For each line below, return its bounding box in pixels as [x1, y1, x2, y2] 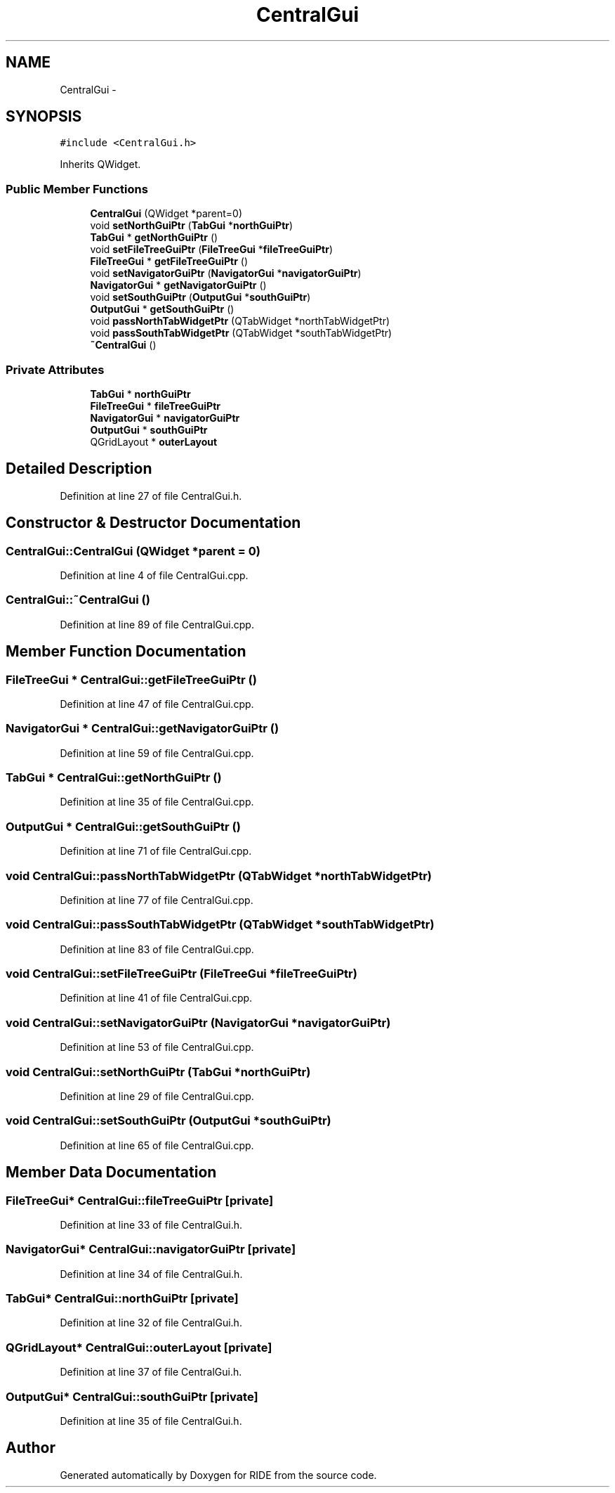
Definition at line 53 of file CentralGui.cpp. [60, 1041, 254, 1054]
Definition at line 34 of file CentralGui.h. [60, 1267, 243, 1280]
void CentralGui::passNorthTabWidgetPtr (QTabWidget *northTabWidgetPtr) [6, 868, 432, 883]
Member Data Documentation [6, 1163, 217, 1182]
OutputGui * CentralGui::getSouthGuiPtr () [6, 819, 241, 834]
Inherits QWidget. [60, 158, 141, 171]
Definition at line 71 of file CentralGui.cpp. [60, 845, 252, 858]
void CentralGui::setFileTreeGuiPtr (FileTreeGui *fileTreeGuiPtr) [6, 967, 357, 981]
